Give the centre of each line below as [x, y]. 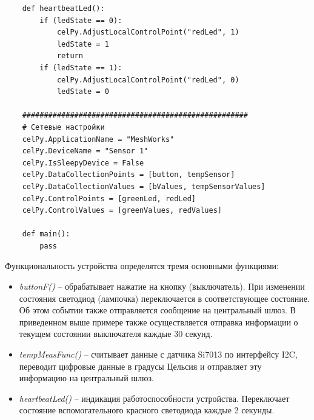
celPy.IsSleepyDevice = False [83, 163]
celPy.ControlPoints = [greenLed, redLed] [109, 198]
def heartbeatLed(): [63, 8]
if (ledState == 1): [81, 68]
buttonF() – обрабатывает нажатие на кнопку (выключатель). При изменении [162, 286]
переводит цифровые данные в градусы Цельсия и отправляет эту [140, 366]
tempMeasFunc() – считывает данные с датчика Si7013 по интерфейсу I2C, [158, 354]
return [70, 56]
